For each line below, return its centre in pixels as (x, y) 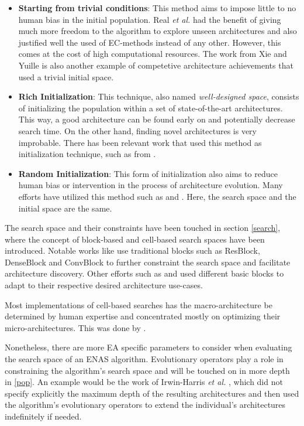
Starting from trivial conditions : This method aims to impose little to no (157, 8)
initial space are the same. (65, 208)
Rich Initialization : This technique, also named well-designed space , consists (159, 96)
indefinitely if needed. (43, 416)
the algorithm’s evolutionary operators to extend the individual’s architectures (145, 405)
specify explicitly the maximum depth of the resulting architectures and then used (152, 393)
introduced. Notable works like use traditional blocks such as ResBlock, (132, 251)
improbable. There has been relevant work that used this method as (140, 142)
